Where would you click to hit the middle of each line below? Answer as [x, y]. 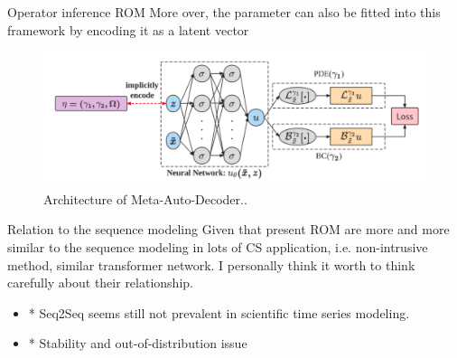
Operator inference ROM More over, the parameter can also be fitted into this [224, 12]
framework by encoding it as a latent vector [128, 29]
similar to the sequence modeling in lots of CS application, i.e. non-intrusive [218, 247]
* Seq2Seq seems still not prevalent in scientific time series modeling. [219, 312]
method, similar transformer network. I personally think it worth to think [211, 264]
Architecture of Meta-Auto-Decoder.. [145, 198]
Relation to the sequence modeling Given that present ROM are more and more [228, 229]
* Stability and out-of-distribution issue [138, 343]
